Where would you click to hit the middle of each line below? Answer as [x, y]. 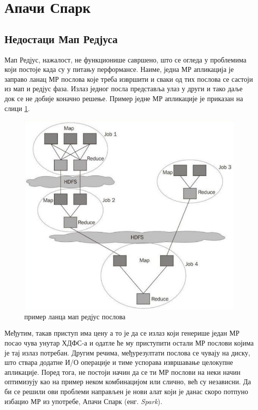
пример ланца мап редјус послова [75, 316]
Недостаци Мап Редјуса [61, 38]
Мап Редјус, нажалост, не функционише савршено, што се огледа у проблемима [126, 59]
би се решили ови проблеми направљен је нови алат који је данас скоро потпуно [126, 391]
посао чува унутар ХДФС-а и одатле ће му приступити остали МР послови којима [129, 343]
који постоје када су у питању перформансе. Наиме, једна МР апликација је [119, 69]
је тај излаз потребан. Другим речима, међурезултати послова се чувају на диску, [128, 352]
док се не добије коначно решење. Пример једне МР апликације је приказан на [124, 98]
